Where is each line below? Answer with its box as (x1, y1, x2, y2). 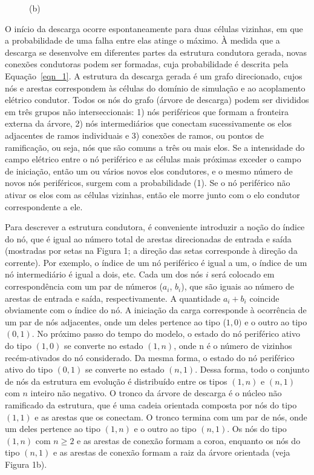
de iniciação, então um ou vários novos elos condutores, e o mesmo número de (5, 164, 293, 177)
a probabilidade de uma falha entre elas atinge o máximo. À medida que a (5, 34, 280, 47)
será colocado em (211, 268, 275, 281)
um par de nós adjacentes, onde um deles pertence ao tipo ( (5, 315, 226, 328)
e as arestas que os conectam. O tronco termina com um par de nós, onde (34, 410, 307, 423)
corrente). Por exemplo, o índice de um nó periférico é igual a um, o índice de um (5, 256, 307, 268)
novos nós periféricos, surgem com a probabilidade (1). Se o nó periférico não (5, 176, 290, 189)
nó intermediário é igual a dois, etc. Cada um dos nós (5, 268, 203, 281)
